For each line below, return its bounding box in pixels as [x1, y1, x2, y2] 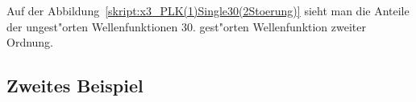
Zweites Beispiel [6, 73, 144, 98]
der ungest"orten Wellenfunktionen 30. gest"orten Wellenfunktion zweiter [6, 18, 366, 35]
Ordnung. [6, 34, 54, 51]
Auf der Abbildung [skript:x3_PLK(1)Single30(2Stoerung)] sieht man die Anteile [6, 2, 410, 18]
